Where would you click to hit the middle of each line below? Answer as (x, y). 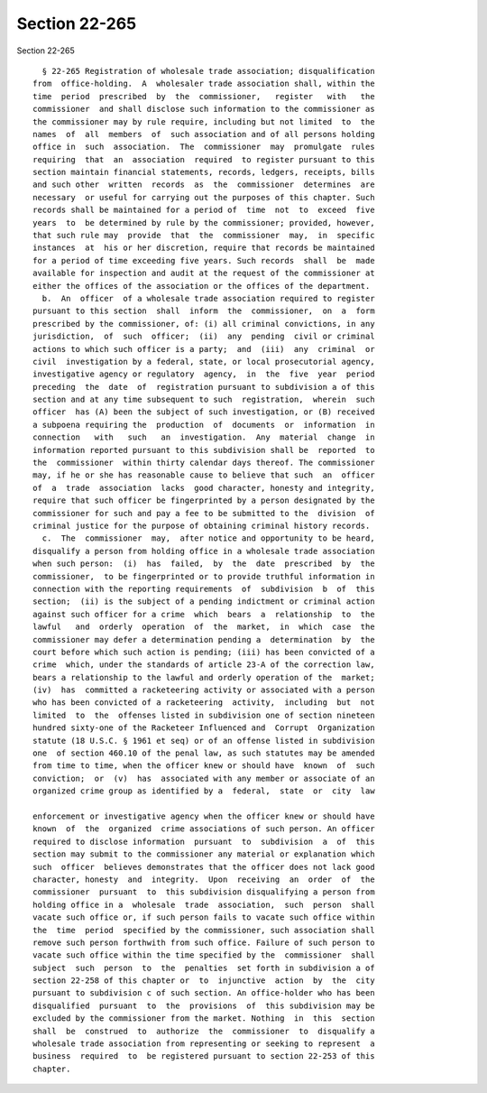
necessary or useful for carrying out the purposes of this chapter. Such (204, 197)
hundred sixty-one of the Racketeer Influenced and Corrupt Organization (204, 728)
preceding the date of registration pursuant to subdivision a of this (204, 387)
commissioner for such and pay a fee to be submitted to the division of (204, 513)
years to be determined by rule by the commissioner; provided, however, (204, 222)
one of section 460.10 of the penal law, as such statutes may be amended (204, 753)
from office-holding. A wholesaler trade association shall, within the (204, 84)
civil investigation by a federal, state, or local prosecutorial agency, (204, 361)
